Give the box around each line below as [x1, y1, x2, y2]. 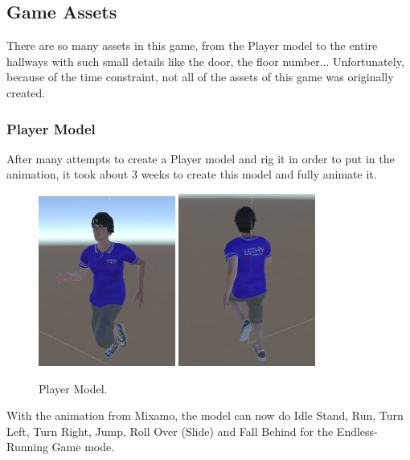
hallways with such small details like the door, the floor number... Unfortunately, [6, 52, 404, 69]
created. [6, 84, 46, 101]
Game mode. [51, 438, 115, 455]
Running [6, 438, 48, 455]
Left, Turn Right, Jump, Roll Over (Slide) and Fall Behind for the [6, 422, 334, 439]
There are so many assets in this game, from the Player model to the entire [6, 37, 378, 54]
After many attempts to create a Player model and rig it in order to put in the [6, 150, 395, 166]
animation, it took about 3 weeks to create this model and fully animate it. [6, 166, 377, 183]
